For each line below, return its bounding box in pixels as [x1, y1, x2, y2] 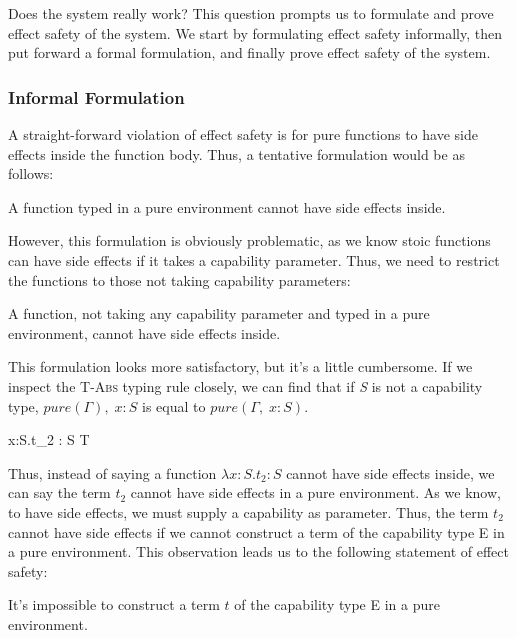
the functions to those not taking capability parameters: [8, 269, 351, 290]
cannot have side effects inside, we [286, 462, 495, 483]
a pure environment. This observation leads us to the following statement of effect [8, 541, 509, 562]
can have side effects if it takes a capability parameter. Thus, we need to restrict [8, 249, 500, 270]
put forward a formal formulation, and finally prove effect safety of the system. [8, 42, 491, 63]
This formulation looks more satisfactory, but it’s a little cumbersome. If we [8, 356, 473, 377]
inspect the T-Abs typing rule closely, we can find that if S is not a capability [8, 375, 483, 396]
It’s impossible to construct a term [8, 594, 220, 615]
